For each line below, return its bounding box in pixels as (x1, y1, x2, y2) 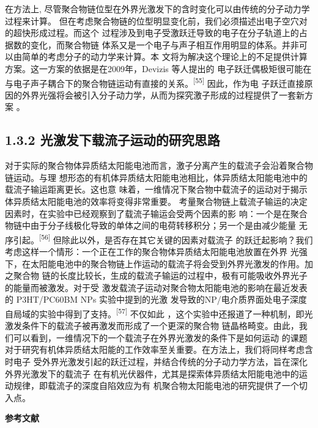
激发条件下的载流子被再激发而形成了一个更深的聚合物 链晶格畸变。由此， (5, 319, 299, 332)
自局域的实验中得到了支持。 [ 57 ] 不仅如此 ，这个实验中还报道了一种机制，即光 (5, 305, 313, 320)
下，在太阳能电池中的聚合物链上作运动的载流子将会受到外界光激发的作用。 (5, 257, 305, 270)
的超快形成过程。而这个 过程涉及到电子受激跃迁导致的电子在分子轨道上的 (5, 26, 299, 39)
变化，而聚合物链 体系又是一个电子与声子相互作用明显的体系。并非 (30, 38, 299, 51)
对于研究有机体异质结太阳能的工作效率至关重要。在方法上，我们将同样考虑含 (5, 343, 313, 356)
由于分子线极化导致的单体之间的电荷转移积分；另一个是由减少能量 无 (30, 219, 308, 232)
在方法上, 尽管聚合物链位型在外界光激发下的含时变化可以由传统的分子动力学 (5, 2, 310, 15)
